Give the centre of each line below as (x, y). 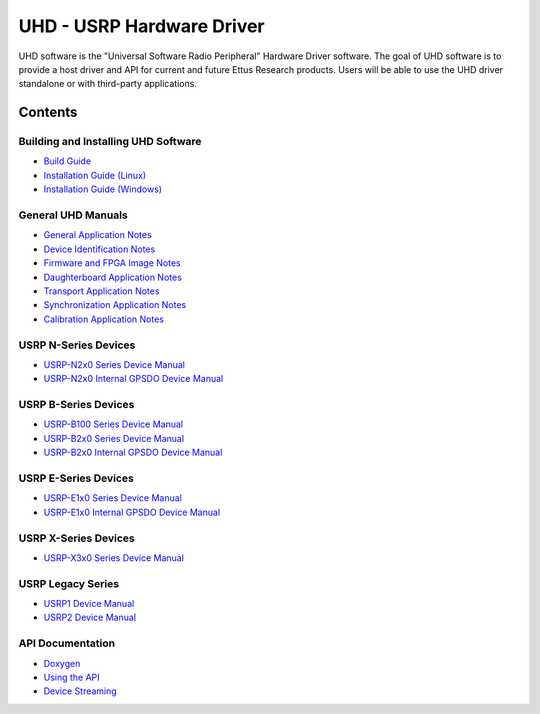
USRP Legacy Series (69, 583)
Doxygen (62, 663)
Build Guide (67, 161)
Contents (48, 112)
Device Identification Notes (99, 249)
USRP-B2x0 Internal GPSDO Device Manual (133, 452)
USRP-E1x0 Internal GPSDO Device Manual (132, 512)
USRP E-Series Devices (76, 478)
